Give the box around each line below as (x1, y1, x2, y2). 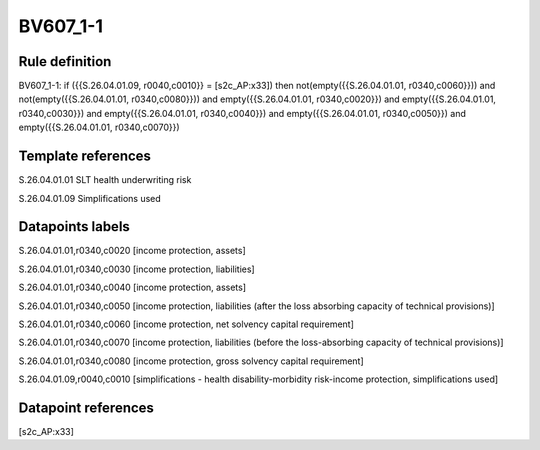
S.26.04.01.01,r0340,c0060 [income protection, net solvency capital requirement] (18, 318, 355, 330)
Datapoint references (18, 399, 155, 416)
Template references (18, 148, 152, 165)
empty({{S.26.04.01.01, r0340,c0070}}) (18, 121, 180, 134)
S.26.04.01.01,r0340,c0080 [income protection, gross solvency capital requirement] (18, 355, 364, 367)
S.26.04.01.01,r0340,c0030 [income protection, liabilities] (18, 263, 255, 275)
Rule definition (18, 53, 112, 70)
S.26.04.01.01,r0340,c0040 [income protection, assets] (18, 281, 247, 294)
